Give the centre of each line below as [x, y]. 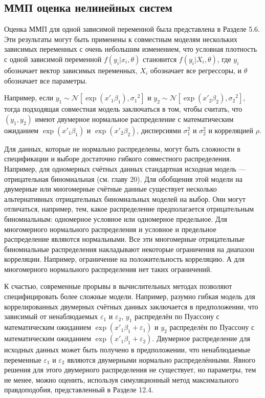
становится [160, 59]
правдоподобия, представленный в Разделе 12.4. [79, 390]
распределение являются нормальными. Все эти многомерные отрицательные [125, 239]
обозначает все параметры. [46, 80]
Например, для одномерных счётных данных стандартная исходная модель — [125, 168]
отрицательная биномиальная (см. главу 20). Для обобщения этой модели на [123, 179]
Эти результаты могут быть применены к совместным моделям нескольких [121, 39]
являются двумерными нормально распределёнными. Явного [161, 359]
